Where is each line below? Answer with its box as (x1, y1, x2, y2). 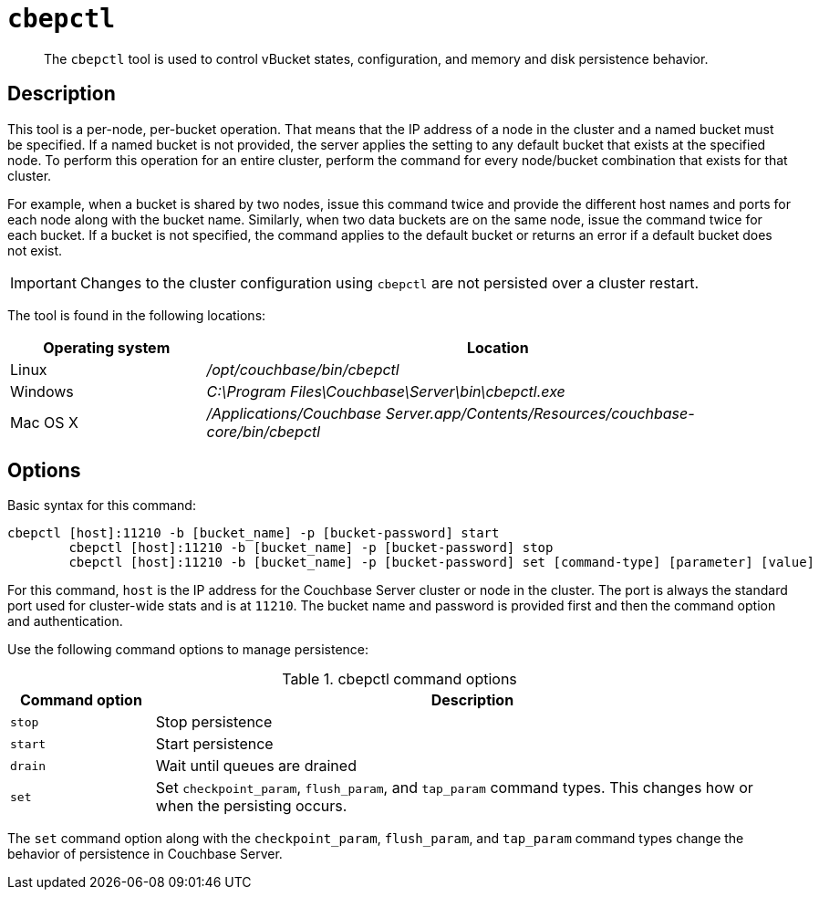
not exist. (7, 242, 63, 258)
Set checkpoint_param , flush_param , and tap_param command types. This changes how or (155, 778, 753, 798)
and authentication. (7, 613, 123, 630)
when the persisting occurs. (155, 797, 347, 816)
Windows (10, 381, 74, 401)
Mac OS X (10, 412, 78, 432)
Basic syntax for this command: (7, 497, 196, 514)
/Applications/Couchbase (206, 403, 382, 422)
